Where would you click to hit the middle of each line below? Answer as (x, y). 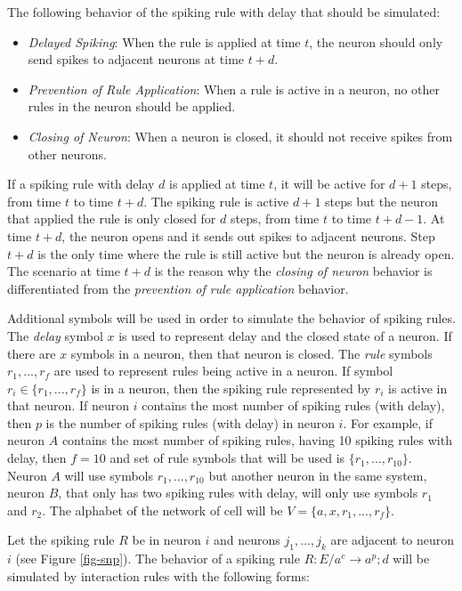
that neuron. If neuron (69, 405)
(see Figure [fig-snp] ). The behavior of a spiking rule (158, 559)
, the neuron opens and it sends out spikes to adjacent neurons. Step (248, 235)
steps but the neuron (382, 201)
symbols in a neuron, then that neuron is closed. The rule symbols (251, 353)
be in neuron (166, 540)
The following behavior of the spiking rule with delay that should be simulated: (224, 12)
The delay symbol (55, 335)
